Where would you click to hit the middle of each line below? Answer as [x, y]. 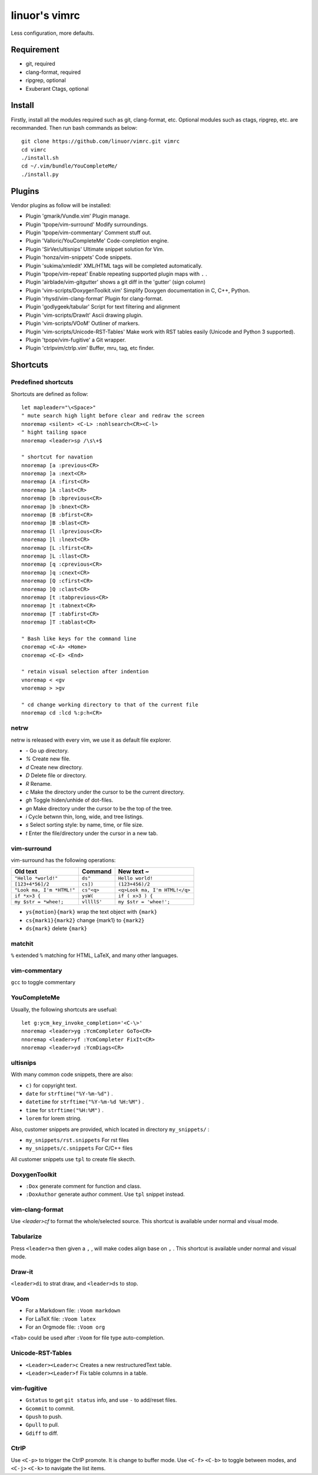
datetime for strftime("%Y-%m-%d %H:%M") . [85, 1102]
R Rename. [39, 784]
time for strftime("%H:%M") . [65, 1110]
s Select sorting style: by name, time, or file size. [85, 825]
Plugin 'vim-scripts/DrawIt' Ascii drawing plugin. [84, 315]
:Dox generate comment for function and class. [83, 1186]
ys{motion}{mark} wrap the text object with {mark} [91, 912]
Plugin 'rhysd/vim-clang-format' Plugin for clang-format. [94, 299]
